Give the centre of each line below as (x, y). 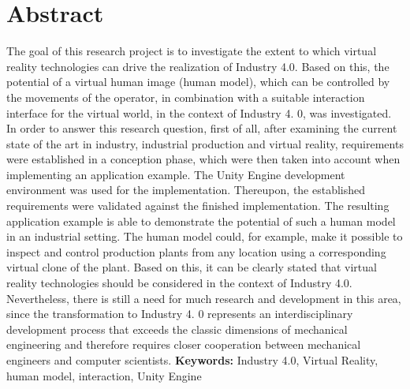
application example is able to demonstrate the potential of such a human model (201, 221)
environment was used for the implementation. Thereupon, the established (186, 190)
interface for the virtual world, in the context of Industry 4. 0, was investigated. (199, 112)
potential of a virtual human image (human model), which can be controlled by (198, 82)
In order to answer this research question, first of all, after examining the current (202, 128)
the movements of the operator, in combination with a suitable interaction (186, 97)
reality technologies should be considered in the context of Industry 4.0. (179, 283)
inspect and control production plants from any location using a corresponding (196, 251)
